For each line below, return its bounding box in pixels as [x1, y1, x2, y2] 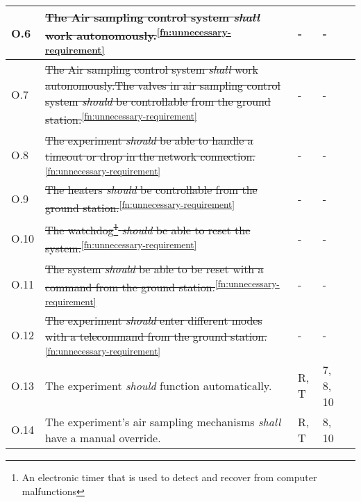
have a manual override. [44, 429, 161, 446]
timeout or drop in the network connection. [44, 147, 255, 164]
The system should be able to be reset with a [44, 260, 264, 277]
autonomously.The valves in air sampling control [44, 77, 280, 94]
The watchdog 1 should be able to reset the [44, 219, 251, 238]
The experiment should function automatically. [44, 377, 272, 394]
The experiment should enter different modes [44, 311, 262, 328]
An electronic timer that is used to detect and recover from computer [22, 469, 317, 484]
